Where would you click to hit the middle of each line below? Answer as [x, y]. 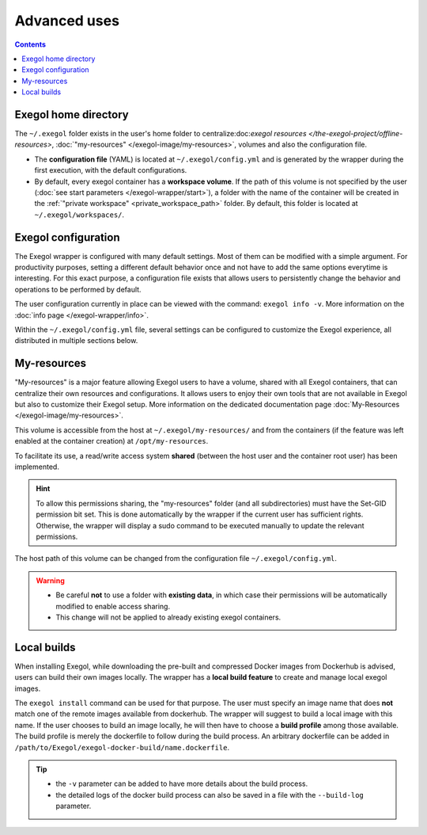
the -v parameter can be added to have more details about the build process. [182, 784]
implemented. [37, 467]
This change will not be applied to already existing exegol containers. [168, 617]
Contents [30, 44]
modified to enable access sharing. [113, 606]
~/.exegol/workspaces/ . [79, 215]
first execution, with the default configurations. [111, 170]
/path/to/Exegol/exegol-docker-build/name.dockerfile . [122, 747]
